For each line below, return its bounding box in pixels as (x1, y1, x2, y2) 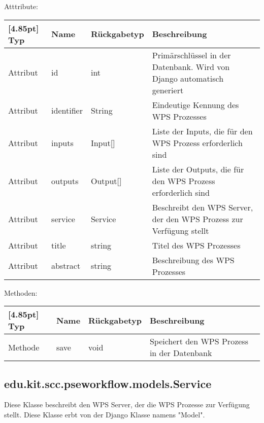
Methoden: (4, 287, 38, 298)
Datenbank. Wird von (152, 60, 230, 73)
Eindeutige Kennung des (152, 98, 239, 111)
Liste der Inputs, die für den (152, 125, 253, 137)
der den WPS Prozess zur (152, 213, 243, 225)
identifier (51, 104, 83, 117)
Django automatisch (152, 72, 224, 84)
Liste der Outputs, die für (152, 163, 244, 175)
